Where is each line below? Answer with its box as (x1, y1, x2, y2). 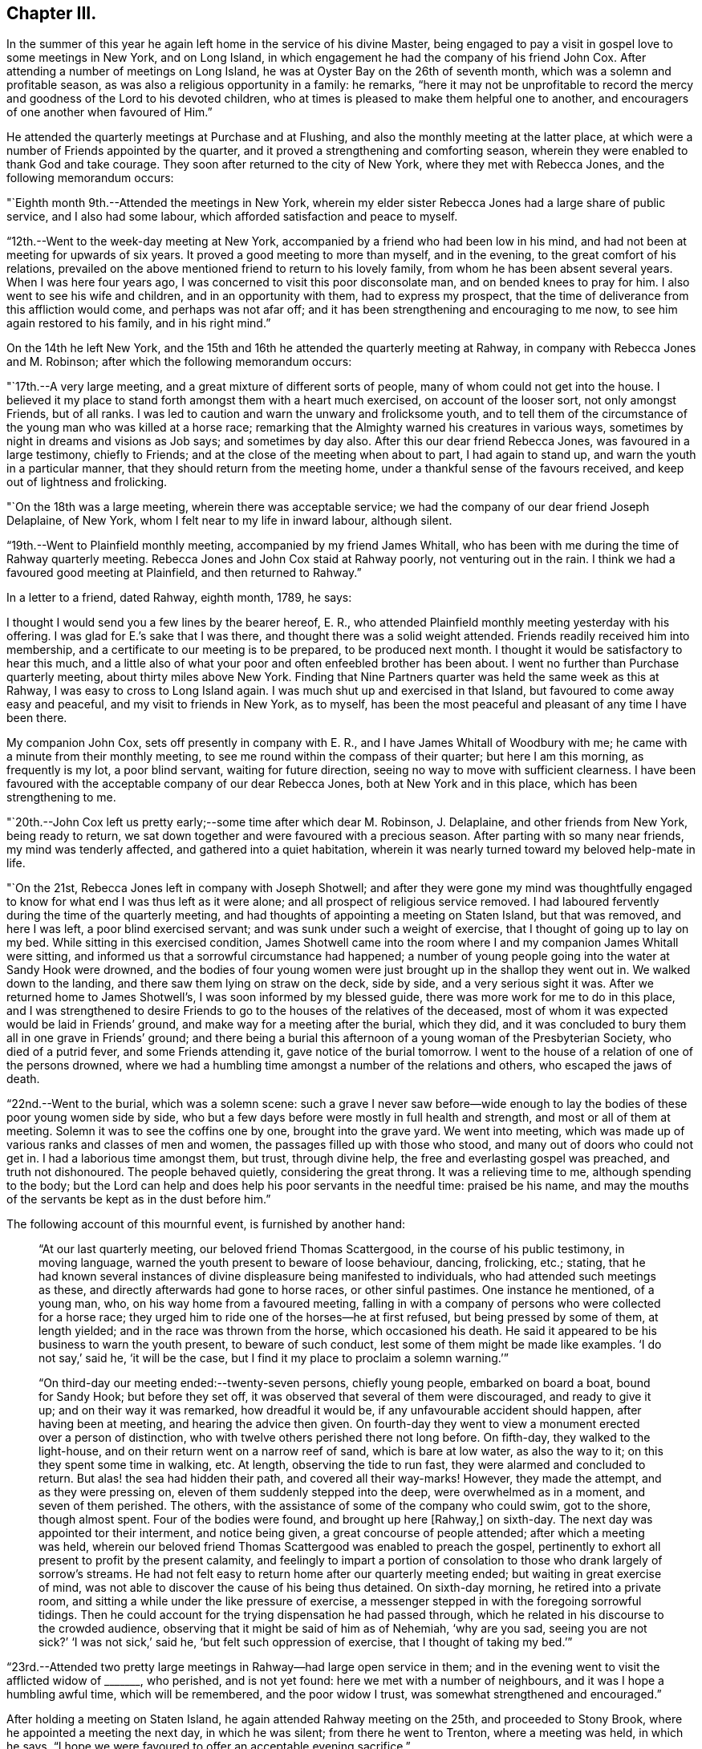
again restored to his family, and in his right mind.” (6, 316, 271, 331)
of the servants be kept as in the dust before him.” (6, 1192, 271, 1207)
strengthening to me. (6, 790, 116, 805)
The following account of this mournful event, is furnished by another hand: (6, 1217, 406, 1232)
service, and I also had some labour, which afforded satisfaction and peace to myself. (6, 209, 458, 224)
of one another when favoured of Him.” (6, 105, 213, 120)
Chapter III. (6, 3, 97, 23)
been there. (6, 711, 67, 725)
